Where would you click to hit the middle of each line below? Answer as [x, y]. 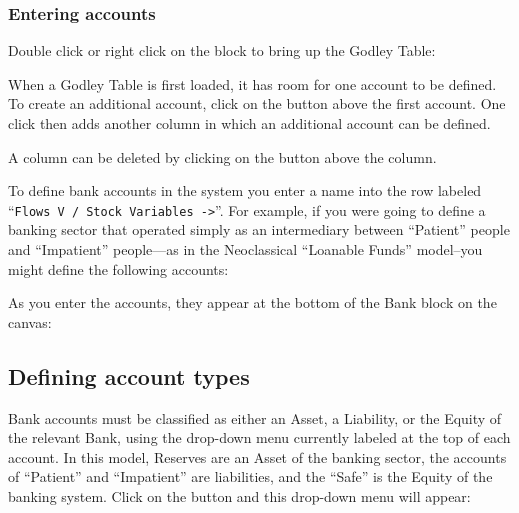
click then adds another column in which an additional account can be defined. [249, 123]
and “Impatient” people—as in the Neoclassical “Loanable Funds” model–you [245, 249]
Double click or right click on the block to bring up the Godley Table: [222, 50]
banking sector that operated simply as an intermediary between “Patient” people [259, 229]
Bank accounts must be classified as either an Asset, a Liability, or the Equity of [255, 417]
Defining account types [129, 375]
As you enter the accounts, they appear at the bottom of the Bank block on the [252, 302]
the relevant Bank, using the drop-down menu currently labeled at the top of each [259, 437]
